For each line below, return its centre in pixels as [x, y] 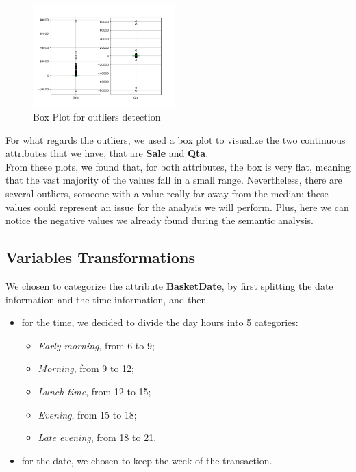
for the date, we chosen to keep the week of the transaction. [147, 460]
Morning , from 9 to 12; [86, 368]
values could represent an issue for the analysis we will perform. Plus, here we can [177, 207]
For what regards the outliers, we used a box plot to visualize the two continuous [176, 139]
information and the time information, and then [106, 299]
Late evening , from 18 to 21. [97, 437]
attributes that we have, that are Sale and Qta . [107, 153]
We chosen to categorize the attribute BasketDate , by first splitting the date [169, 285]
